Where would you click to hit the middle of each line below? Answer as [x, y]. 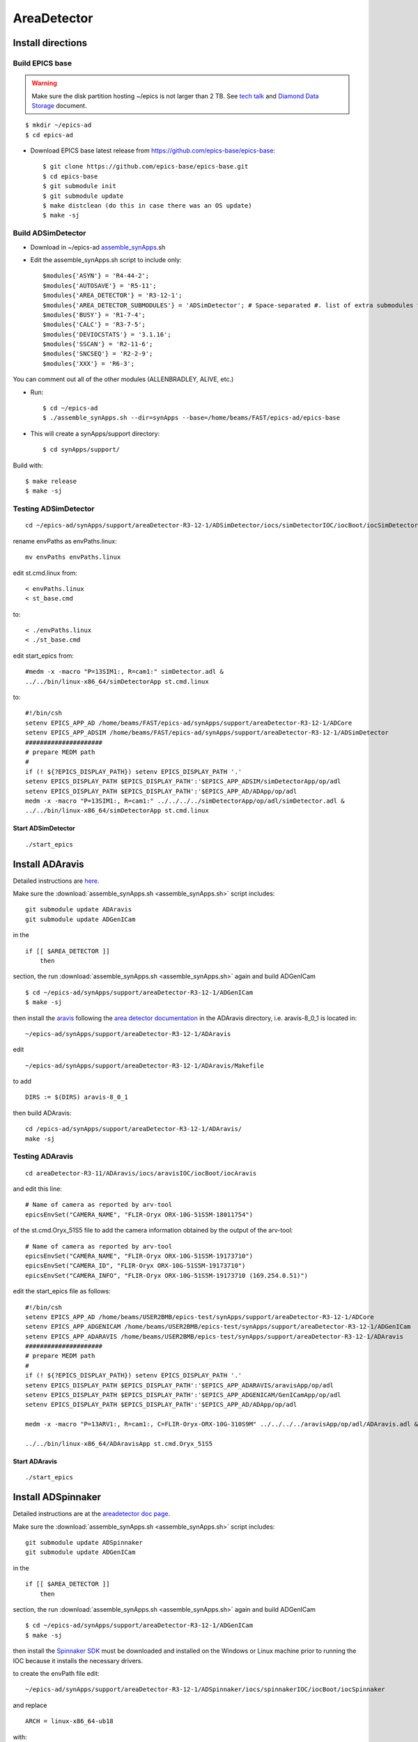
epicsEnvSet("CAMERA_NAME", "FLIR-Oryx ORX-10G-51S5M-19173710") [139, 1256]
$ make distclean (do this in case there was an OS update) [147, 206]
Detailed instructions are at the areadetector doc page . [92, 1514]
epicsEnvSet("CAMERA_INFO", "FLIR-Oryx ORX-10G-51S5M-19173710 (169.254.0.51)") [167, 1275]
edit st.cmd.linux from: [45, 573]
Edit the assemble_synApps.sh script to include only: [106, 260]
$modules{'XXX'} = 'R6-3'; [89, 363]
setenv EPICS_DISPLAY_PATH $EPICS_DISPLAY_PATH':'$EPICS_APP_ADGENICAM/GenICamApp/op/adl [183, 1395]
